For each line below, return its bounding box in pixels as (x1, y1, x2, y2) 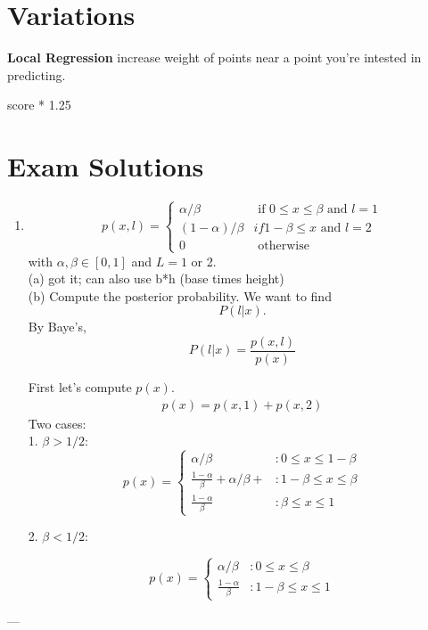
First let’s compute (28, 378, 132, 397)
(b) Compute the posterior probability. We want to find (28, 286, 332, 305)
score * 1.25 (7, 95, 71, 114)
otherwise (258, 240, 309, 253)
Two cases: (28, 413, 86, 432)
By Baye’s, (28, 317, 86, 336)
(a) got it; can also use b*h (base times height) (28, 269, 284, 288)
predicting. (7, 65, 66, 84)
